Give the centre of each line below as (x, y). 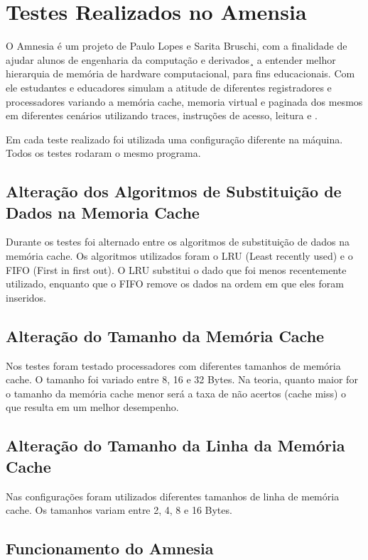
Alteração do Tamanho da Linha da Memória (175, 445)
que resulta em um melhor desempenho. (92, 407)
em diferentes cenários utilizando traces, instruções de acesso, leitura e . (162, 115)
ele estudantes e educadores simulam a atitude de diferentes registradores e (169, 87)
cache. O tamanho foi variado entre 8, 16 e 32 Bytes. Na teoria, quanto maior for (182, 379)
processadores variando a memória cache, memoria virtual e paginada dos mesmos (184, 101)
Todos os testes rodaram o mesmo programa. (103, 153)
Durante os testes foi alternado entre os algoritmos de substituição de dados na (178, 242)
